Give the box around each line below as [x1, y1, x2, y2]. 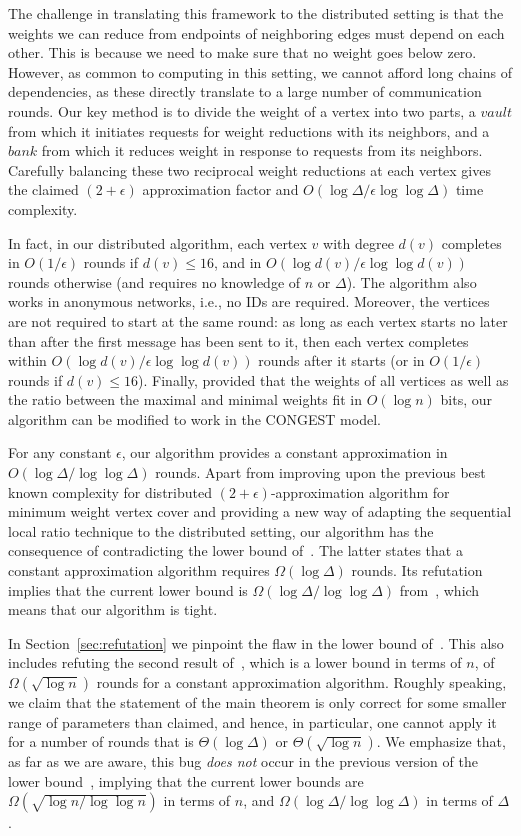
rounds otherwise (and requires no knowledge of [8, 271, 301, 292]
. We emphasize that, [376, 731, 506, 752]
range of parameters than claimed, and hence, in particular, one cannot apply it [8, 711, 497, 732]
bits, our [440, 389, 493, 410]
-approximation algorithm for [270, 481, 450, 502]
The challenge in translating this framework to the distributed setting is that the [8, 3, 504, 23]
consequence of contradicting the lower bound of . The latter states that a [8, 540, 463, 561]
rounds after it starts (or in [258, 350, 425, 371]
